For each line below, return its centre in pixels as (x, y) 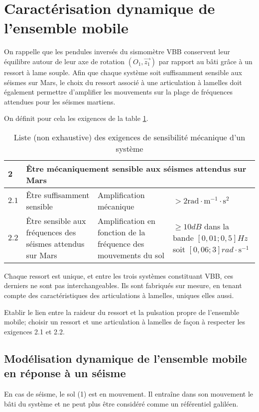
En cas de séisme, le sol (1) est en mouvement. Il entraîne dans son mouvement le (129, 394)
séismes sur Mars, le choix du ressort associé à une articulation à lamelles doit (123, 82)
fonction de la (121, 232)
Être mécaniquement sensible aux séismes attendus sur (136, 168)
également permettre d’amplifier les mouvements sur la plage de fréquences (118, 92)
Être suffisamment (58, 195)
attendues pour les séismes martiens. (60, 101)
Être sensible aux (56, 220)
